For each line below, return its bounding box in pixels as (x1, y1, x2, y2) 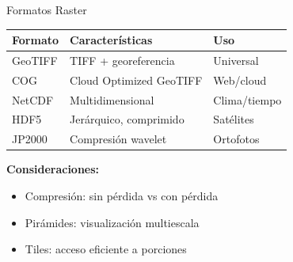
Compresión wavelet (70, 131, 167, 147)
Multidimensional (70, 91, 154, 108)
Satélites (213, 111, 254, 127)
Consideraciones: (6, 161, 100, 177)
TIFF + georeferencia (70, 51, 175, 68)
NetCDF (12, 91, 54, 108)
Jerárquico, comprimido (70, 111, 185, 127)
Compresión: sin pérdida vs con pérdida (25, 188, 219, 203)
